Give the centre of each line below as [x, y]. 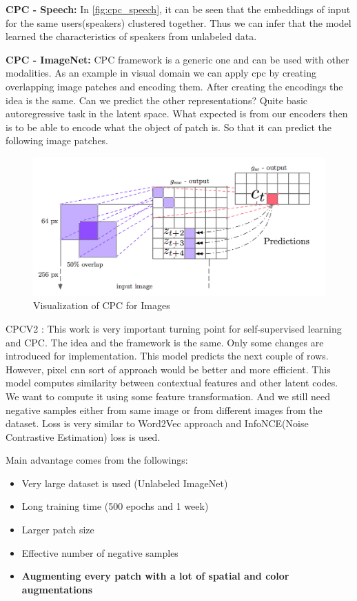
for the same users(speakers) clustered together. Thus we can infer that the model [178, 22]
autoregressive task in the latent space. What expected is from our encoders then [177, 114]
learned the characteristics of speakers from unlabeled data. [131, 36]
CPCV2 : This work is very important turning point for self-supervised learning [174, 328]
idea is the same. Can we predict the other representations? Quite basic [156, 100]
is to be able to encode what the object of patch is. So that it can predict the [169, 127]
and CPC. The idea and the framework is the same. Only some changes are [165, 342]
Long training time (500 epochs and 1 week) [115, 506]
